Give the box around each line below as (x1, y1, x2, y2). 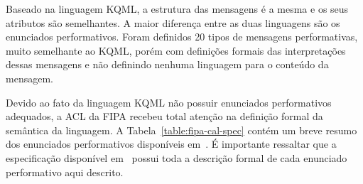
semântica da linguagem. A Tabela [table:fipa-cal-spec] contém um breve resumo (6, 122, 357, 137)
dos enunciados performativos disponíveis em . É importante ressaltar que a (6, 136, 337, 151)
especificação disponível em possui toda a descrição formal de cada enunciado (6, 150, 347, 165)
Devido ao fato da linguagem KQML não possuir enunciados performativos (6, 94, 332, 109)
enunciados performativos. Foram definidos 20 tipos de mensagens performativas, (6, 29, 358, 44)
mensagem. (6, 70, 53, 85)
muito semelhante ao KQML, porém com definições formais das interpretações (6, 43, 346, 58)
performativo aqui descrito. (6, 164, 124, 179)
